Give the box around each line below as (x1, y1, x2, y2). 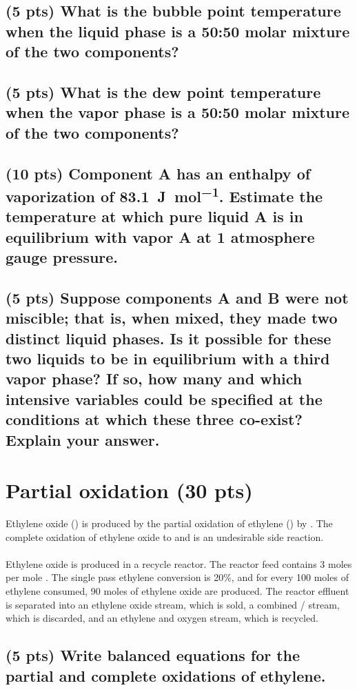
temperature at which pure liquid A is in (6, 206, 303, 227)
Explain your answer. (6, 428, 160, 450)
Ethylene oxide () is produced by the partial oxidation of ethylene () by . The (6, 516, 333, 531)
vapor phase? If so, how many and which (6, 368, 303, 389)
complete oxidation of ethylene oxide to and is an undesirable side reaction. (6, 529, 324, 544)
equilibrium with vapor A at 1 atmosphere (6, 226, 315, 247)
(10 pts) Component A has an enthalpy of (6, 162, 311, 184)
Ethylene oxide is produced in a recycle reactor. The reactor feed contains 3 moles (6, 556, 352, 571)
